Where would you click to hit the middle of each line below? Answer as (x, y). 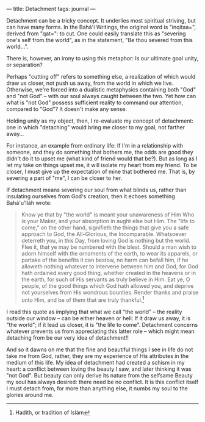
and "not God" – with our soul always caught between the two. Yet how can (101, 96)
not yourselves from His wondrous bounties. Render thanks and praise (110, 292)
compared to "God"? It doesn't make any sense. (67, 109)
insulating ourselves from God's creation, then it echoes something (91, 196)
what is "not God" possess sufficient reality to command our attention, (95, 102)
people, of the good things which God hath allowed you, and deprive (107, 286)
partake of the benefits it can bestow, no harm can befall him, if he (105, 260)
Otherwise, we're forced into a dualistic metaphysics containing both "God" (101, 90)
